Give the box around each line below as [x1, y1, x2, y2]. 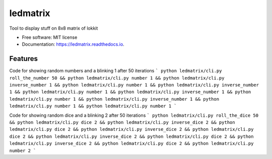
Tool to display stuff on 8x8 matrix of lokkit [9, 25, 98, 31]
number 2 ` [9, 147, 36, 153]
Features [9, 54, 38, 63]
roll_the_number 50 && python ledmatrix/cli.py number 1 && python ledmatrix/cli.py [9, 75, 225, 81]
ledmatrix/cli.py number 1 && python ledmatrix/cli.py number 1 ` [9, 103, 177, 109]
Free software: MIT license [22, 34, 78, 40]
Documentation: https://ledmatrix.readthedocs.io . [22, 41, 124, 47]
